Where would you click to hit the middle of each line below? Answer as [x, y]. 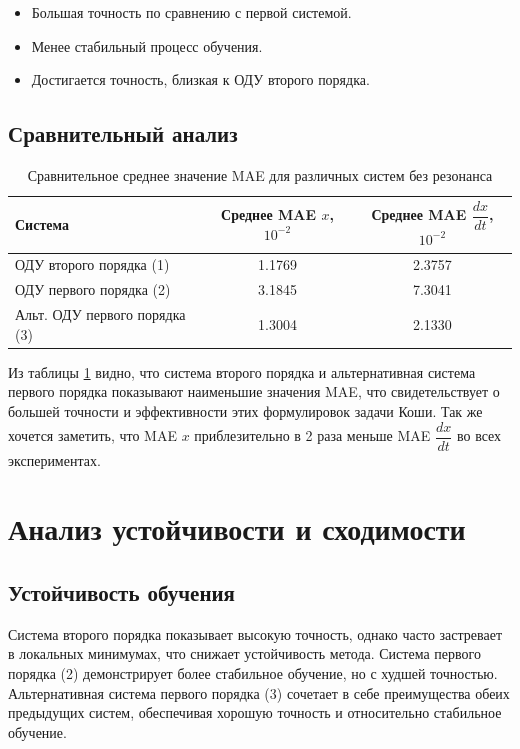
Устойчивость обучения [121, 592]
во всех [479, 435]
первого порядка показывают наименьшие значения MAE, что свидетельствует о [254, 391]
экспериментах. [54, 459]
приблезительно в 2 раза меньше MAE [312, 435]
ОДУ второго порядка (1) [92, 264]
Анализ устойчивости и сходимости [237, 528]
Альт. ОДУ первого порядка [100, 314]
